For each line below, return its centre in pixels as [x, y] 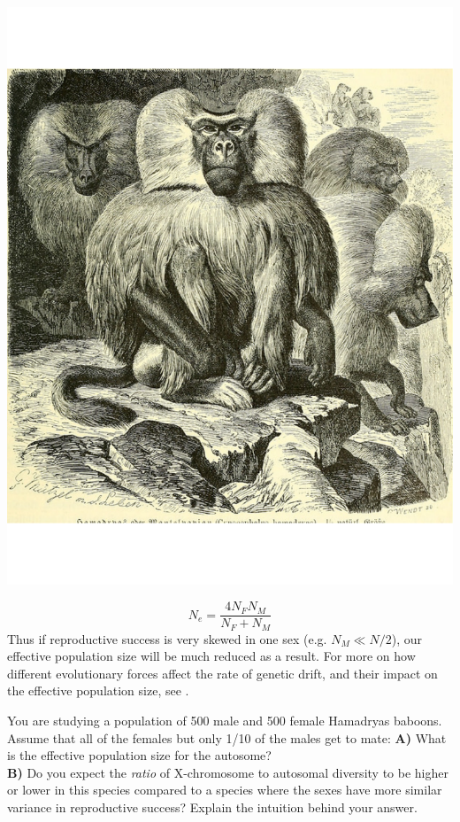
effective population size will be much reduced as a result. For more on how [211, 656]
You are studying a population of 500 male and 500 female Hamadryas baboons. [225, 720]
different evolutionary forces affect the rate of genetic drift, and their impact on [222, 673]
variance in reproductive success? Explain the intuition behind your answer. [212, 806]
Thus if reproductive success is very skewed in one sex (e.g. [167, 638]
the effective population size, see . [98, 690]
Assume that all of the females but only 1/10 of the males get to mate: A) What [227, 737]
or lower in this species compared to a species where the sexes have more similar [225, 790]
